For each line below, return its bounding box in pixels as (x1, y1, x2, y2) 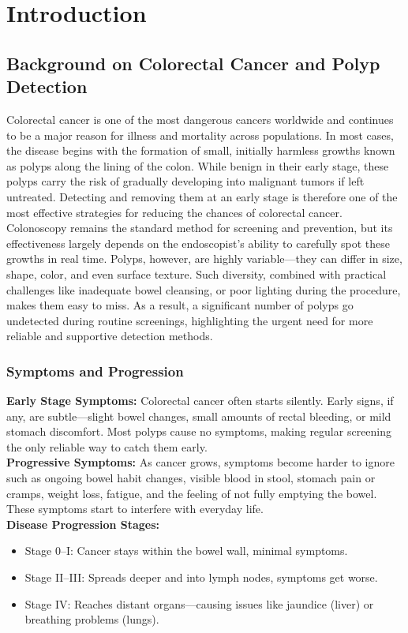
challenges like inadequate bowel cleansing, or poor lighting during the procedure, (6, 281, 401, 298)
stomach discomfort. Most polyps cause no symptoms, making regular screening (6, 423, 392, 440)
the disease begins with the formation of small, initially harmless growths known (6, 142, 395, 159)
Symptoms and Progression (6, 361, 184, 380)
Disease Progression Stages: (6, 515, 160, 532)
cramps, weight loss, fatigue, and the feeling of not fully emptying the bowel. (6, 485, 377, 501)
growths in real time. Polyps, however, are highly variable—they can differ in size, (6, 250, 402, 267)
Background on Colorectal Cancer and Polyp (6, 51, 380, 75)
